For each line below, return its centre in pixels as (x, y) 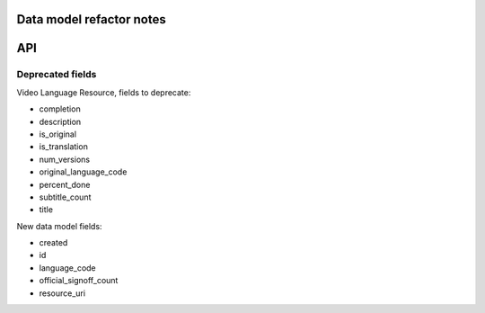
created (53, 243)
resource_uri (62, 293)
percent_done (65, 184)
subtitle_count (65, 197)
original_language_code (83, 172)
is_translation (64, 147)
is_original (57, 134)
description (60, 121)
